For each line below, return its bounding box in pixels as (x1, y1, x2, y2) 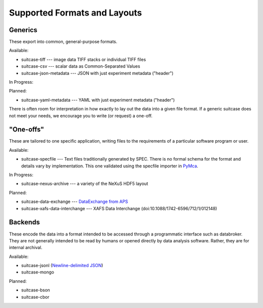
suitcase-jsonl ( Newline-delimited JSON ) (21, 263, 103, 269)
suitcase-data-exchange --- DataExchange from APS (21, 199, 129, 204)
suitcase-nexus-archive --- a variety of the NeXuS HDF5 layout (21, 181, 149, 187)
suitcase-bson (21, 287, 51, 293)
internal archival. (9, 245, 42, 251)
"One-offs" (9, 126, 44, 134)
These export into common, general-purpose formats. (9, 39, 118, 45)
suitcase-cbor (21, 294, 50, 300)
